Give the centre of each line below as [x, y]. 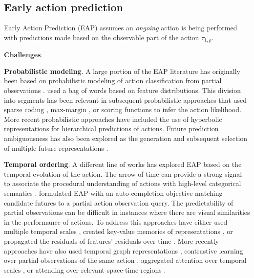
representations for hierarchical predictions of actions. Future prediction [111, 128]
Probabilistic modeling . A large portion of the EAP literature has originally [122, 71]
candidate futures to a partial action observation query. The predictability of [119, 202]
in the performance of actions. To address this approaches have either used [116, 221]
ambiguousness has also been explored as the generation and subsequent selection [126, 138]
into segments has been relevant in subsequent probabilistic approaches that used [125, 100]
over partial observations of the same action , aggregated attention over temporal [125, 260]
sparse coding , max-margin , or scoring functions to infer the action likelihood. [123, 109]
